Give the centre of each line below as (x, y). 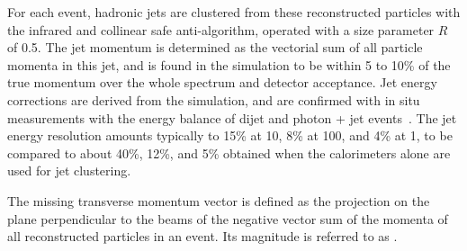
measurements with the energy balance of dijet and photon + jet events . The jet (232, 117)
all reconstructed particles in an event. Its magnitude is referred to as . (202, 236)
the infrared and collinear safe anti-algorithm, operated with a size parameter (221, 29)
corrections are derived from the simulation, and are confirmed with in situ (214, 99)
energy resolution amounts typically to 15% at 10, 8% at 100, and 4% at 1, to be (230, 135)
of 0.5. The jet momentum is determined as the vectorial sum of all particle (215, 47)
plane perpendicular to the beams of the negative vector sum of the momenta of (228, 218)
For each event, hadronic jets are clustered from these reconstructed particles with (234, 12)
